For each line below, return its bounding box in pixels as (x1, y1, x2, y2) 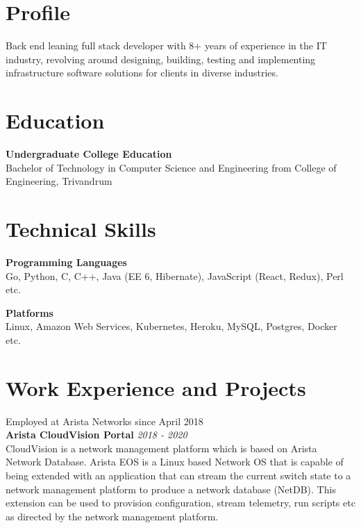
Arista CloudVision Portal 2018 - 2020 (6, 427, 187, 442)
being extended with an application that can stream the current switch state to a (6, 468, 351, 482)
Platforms (6, 305, 53, 320)
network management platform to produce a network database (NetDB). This (6, 481, 336, 496)
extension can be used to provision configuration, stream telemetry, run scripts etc (6, 495, 355, 510)
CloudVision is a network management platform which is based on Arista (6, 440, 317, 455)
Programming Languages (6, 254, 127, 269)
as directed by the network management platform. (6, 509, 219, 523)
